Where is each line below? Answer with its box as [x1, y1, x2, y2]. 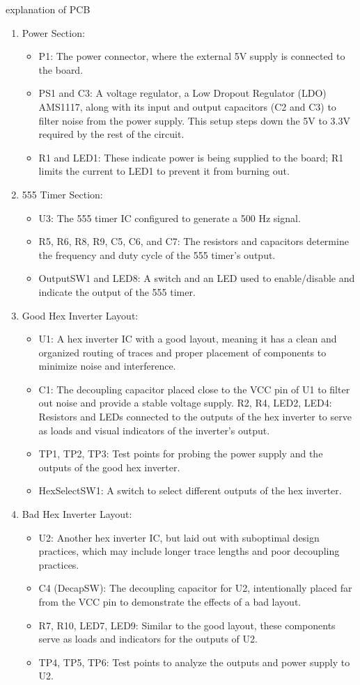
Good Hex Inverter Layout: [22, 308, 139, 322]
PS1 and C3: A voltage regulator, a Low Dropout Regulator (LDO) [38, 86, 327, 100]
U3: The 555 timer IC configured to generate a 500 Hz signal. [38, 210, 301, 225]
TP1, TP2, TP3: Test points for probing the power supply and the [38, 446, 323, 461]
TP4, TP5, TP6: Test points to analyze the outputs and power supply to [38, 654, 350, 669]
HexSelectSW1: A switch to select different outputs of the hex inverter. [38, 483, 342, 498]
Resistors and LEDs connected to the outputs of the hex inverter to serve [38, 409, 352, 424]
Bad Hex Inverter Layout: [22, 507, 132, 521]
